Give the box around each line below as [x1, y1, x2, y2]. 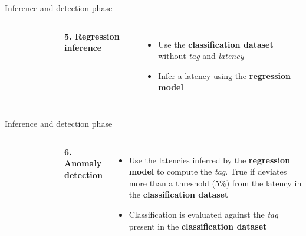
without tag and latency [158, 50, 244, 62]
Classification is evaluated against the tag [129, 208, 278, 220]
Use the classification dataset [158, 38, 274, 50]
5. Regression [64, 29, 120, 42]
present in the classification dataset [129, 219, 267, 232]
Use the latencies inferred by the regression [129, 153, 291, 166]
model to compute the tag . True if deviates [129, 165, 287, 178]
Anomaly [64, 157, 102, 169]
